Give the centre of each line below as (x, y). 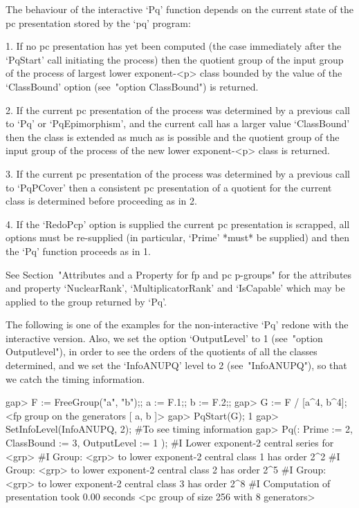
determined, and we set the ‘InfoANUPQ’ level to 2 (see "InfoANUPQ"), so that (176, 365)
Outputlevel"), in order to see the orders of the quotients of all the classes (162, 351)
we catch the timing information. (75, 378)
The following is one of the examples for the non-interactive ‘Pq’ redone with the (177, 324)
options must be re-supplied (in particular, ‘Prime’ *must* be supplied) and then (178, 237)
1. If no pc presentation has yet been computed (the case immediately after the (174, 46)
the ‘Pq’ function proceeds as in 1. (79, 251)
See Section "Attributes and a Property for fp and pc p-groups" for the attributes (179, 274)
